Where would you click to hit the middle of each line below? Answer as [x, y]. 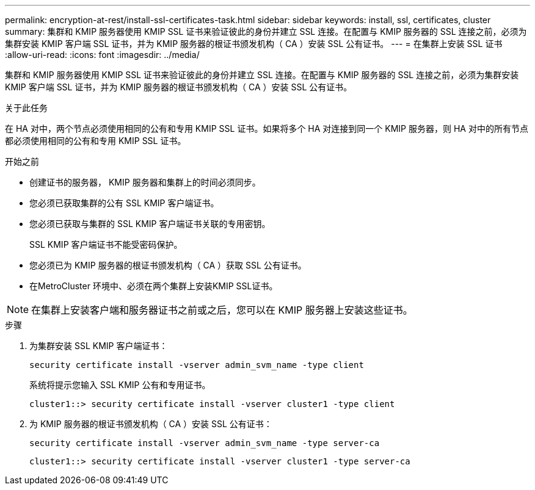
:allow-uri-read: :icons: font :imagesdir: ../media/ [102, 55]
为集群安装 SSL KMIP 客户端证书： [99, 346]
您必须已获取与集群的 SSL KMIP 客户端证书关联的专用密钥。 [150, 224]
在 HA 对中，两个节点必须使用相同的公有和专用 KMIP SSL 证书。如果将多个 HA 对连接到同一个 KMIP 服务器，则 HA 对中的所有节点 [267, 128]
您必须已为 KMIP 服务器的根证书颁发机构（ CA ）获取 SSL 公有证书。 [168, 265]
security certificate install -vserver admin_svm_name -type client [197, 365]
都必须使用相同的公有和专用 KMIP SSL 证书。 [96, 141]
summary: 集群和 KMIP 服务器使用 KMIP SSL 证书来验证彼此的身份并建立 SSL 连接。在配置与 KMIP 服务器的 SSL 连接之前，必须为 [266, 31]
